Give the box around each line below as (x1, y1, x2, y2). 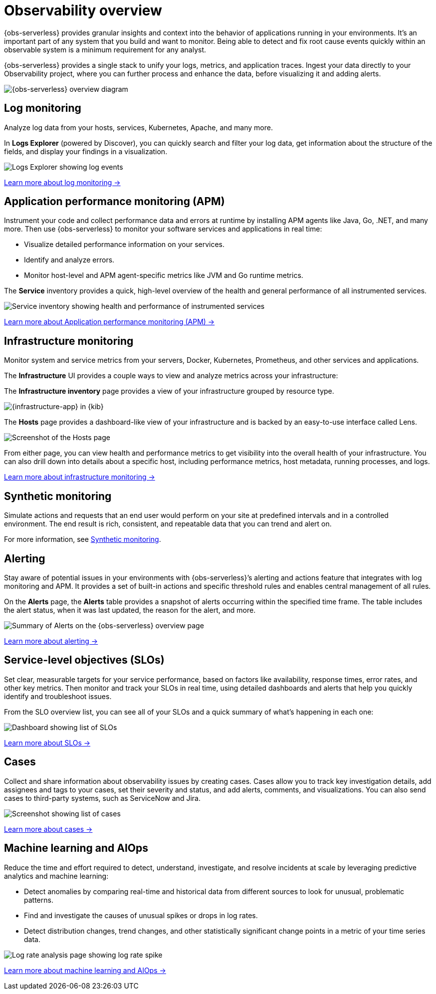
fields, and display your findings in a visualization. (4, 147, 168, 156)
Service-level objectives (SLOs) (4, 654, 165, 667)
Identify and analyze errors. (24, 255, 115, 264)
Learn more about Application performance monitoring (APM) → (4, 317, 215, 326)
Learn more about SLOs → (4, 738, 91, 747)
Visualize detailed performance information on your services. (24, 240, 225, 249)
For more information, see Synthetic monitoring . (4, 535, 161, 544)
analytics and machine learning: (4, 871, 109, 880)
